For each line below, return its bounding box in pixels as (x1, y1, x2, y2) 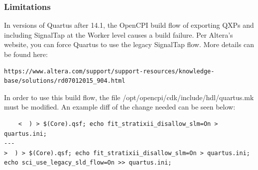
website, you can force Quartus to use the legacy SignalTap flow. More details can (4, 39, 255, 50)
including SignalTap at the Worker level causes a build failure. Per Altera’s (4, 29, 233, 40)
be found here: (4, 49, 48, 59)
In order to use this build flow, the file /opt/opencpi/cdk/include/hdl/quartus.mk (4, 92, 254, 102)
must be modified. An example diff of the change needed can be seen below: (4, 102, 236, 112)
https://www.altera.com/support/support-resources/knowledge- (4, 67, 215, 75)
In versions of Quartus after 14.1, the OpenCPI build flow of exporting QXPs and (4, 20, 254, 30)
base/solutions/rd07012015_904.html (4, 77, 126, 85)
